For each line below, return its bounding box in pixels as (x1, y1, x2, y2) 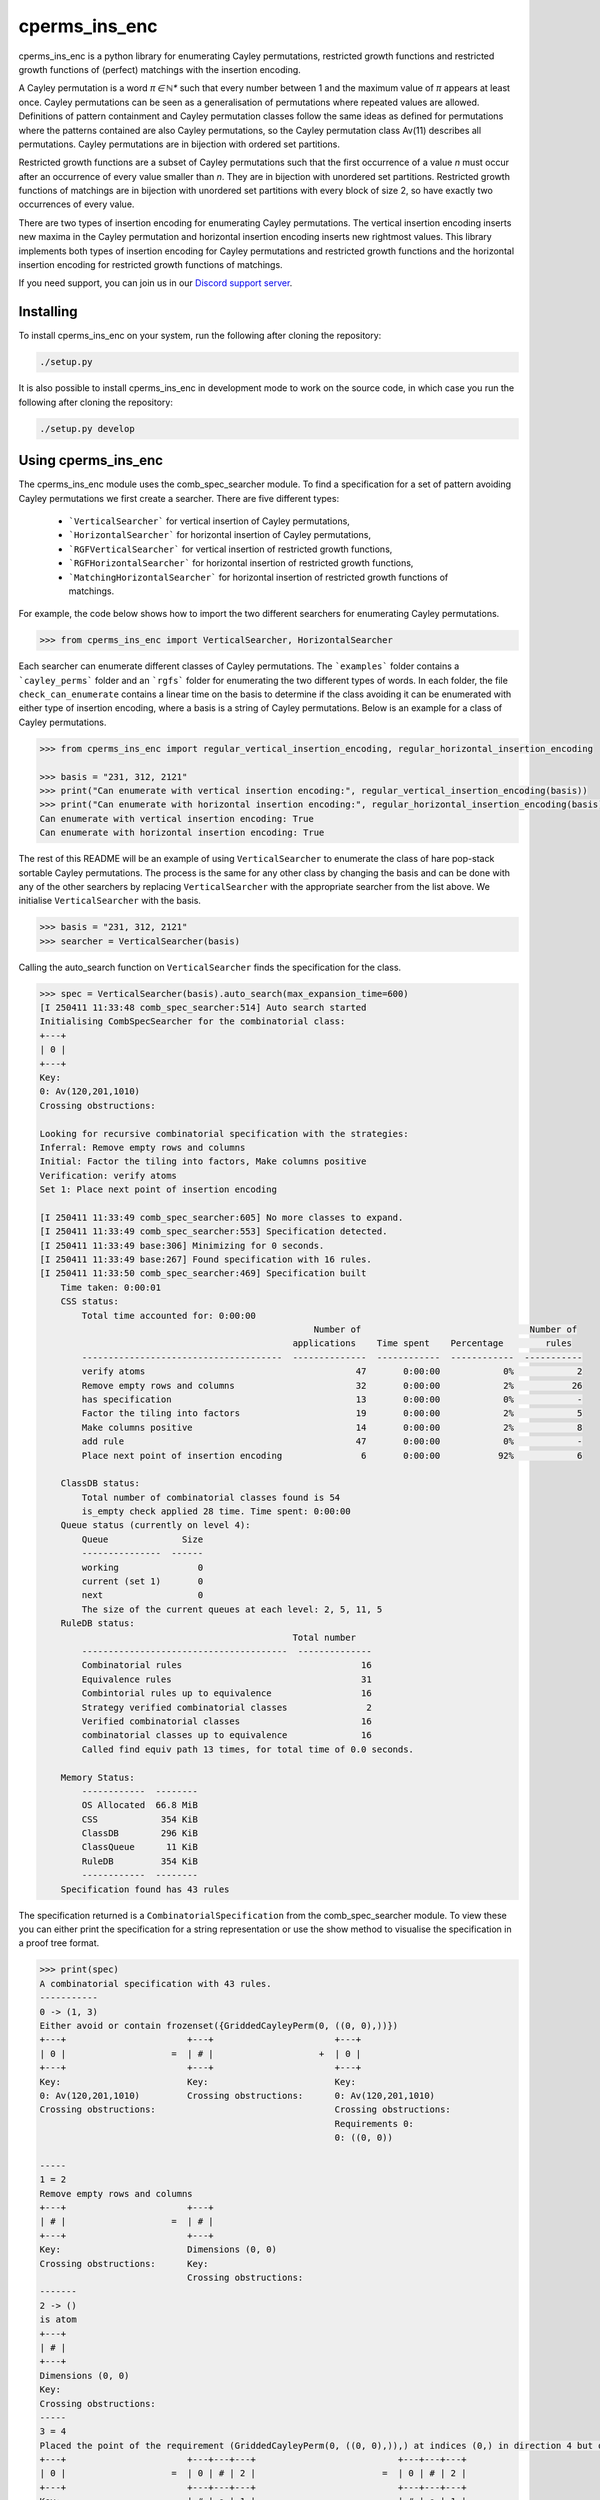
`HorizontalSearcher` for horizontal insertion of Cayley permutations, (68, 529, 372, 541)
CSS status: (60, 1296, 120, 1307)
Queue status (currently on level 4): (60, 1520, 251, 1531)
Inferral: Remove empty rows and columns (39, 1141, 246, 1153)
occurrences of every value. (18, 198, 135, 210)
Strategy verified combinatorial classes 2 (81, 1701, 372, 1713)
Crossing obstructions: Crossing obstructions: (39, 2104, 452, 2115)
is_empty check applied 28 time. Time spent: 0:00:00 (81, 1506, 351, 1517)
